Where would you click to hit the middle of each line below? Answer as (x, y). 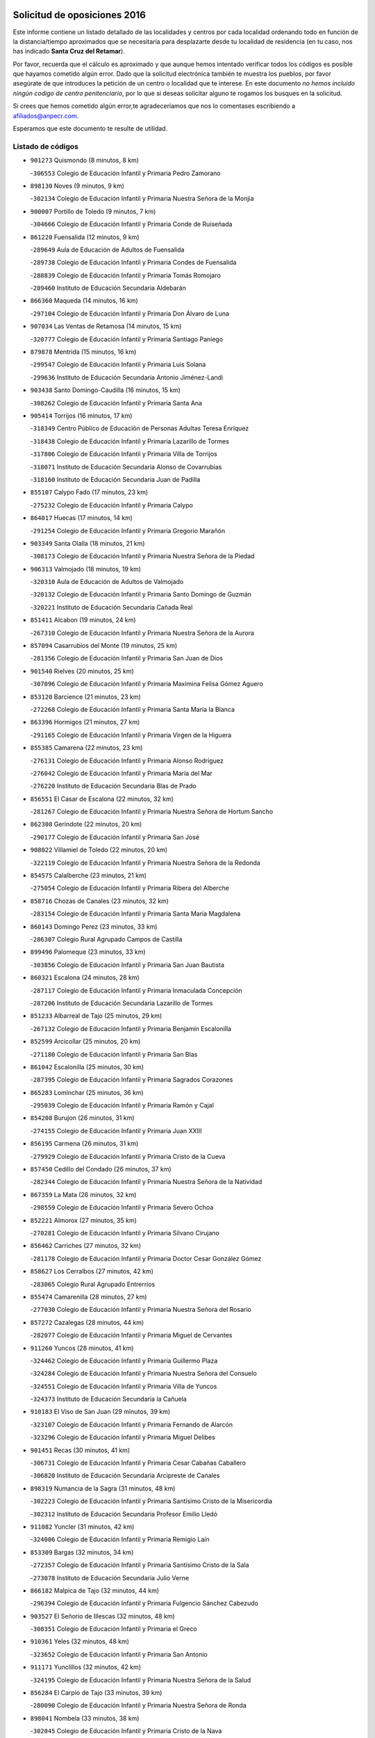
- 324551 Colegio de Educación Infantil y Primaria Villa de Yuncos (124, 1386)
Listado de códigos (46, 146)
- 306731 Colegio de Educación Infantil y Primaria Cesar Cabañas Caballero (138, 1463)
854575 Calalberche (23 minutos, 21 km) (89, 875)
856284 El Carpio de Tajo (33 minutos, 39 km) (96, 1693)
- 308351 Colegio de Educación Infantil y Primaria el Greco (114, 1629)
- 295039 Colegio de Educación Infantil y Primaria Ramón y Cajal (122, 1105)
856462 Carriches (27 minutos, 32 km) (86, 1246)
